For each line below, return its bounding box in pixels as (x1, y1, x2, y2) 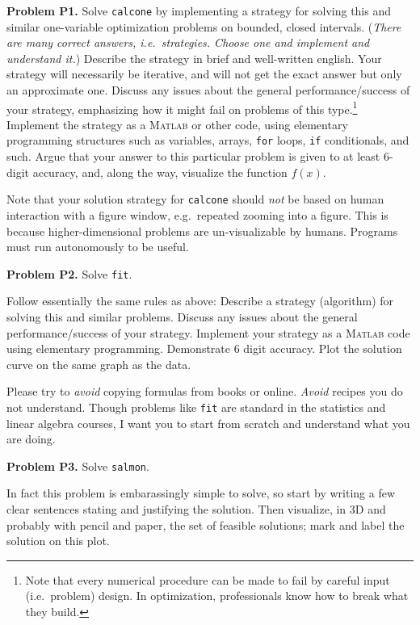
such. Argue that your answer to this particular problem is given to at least (6, 148, 380, 165)
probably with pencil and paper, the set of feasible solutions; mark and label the (6, 516, 405, 533)
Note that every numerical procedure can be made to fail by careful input (25, 571, 390, 588)
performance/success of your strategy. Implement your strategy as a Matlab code (6, 324, 410, 341)
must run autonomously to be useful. (6, 238, 189, 255)
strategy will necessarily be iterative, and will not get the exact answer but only (6, 65, 402, 82)
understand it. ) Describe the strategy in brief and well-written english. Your (6, 49, 382, 66)
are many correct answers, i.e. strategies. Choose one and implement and (6, 34, 370, 51)
